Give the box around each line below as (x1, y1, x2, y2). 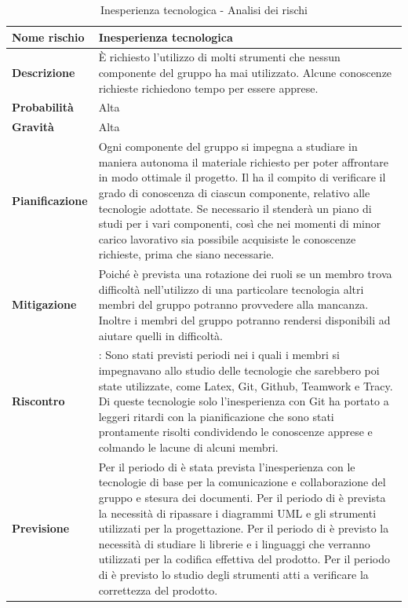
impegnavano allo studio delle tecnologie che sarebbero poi (98, 361, 380, 378)
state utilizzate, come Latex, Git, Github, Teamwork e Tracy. (98, 377, 393, 394)
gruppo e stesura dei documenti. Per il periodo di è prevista (98, 489, 386, 505)
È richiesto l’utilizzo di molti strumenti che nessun (98, 49, 341, 65)
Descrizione (12, 64, 75, 81)
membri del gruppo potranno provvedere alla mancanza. (98, 296, 369, 313)
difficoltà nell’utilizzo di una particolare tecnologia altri (98, 280, 364, 297)
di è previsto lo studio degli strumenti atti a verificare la (98, 566, 369, 582)
